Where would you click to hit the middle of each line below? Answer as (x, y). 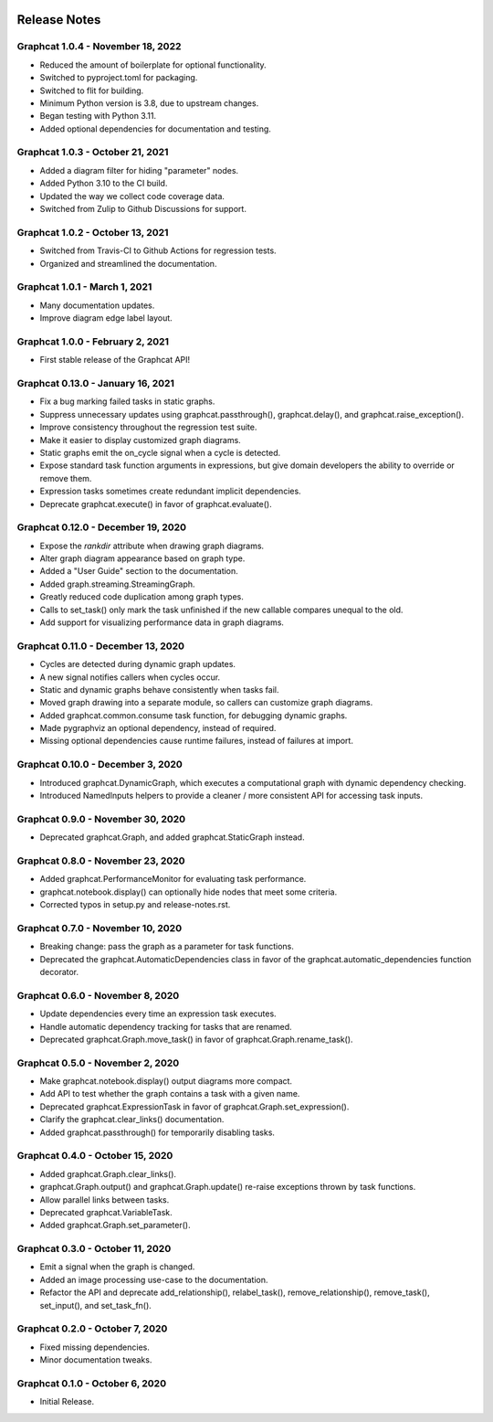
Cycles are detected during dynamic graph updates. (138, 664)
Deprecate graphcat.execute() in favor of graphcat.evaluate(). (156, 504)
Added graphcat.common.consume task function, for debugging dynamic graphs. (194, 715)
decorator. (59, 971)
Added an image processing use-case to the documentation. (154, 1279)
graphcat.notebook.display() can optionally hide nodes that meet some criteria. (189, 892)
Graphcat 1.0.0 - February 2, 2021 (93, 341)
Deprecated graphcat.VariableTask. (106, 1212)
